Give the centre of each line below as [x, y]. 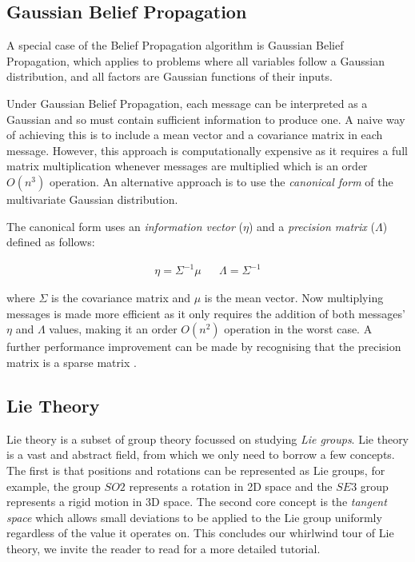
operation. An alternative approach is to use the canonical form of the [221, 181]
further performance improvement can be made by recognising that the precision [204, 347]
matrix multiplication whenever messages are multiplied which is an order [187, 166]
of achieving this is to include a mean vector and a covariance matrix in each [195, 135]
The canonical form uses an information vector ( [125, 226]
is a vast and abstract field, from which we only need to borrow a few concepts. [201, 454]
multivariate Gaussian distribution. [92, 199]
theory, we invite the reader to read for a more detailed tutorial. [164, 548]
